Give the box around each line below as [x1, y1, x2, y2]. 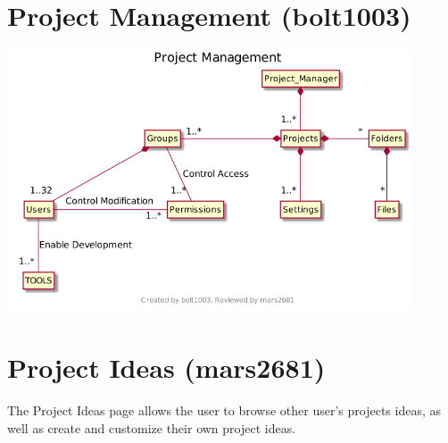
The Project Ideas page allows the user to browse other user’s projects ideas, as [7, 401, 441, 420]
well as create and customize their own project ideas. [7, 418, 296, 437]
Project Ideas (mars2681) [7, 349, 326, 386]
